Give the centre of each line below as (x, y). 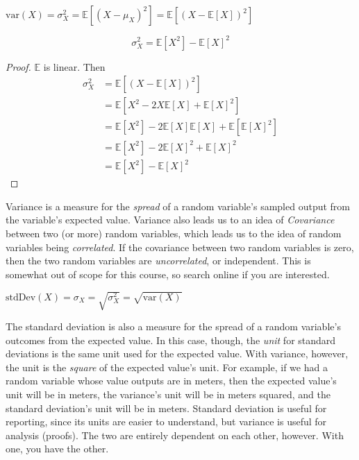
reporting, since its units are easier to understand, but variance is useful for (166, 421)
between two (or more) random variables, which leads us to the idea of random (174, 233)
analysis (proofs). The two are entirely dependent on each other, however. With (175, 435)
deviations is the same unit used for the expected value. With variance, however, (177, 353)
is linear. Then (74, 66)
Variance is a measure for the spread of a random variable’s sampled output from (178, 206)
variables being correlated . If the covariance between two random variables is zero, (180, 247)
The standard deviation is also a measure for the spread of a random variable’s (173, 326)
